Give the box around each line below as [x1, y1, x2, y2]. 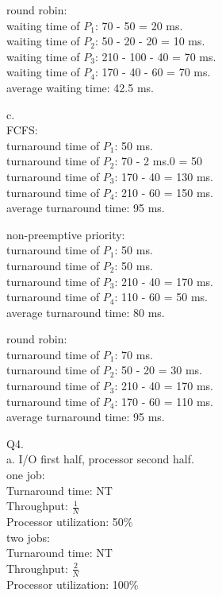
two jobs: [6, 528, 50, 545]
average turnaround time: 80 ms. [6, 304, 165, 320]
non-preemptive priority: [6, 226, 125, 242]
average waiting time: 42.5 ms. [6, 79, 154, 95]
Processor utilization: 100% [6, 575, 139, 592]
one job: [6, 466, 45, 483]
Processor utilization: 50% [6, 513, 133, 530]
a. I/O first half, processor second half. [6, 451, 194, 467]
